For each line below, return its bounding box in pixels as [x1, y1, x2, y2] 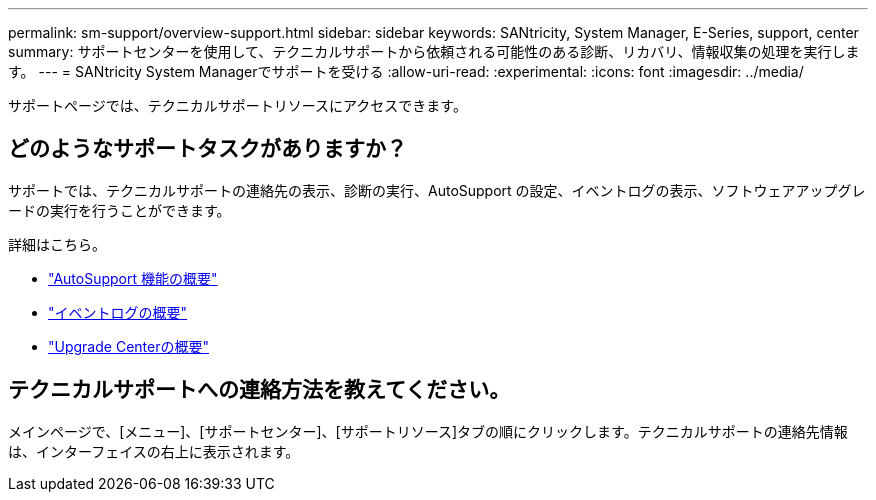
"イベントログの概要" [48, 303, 188, 321]
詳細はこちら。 [8, 235, 106, 253]
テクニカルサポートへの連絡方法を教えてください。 [8, 377, 511, 403]
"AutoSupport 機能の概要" [48, 269, 218, 287]
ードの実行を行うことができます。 [8, 201, 231, 219]
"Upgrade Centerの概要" [48, 337, 209, 355]
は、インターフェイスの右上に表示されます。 [8, 442, 300, 460]
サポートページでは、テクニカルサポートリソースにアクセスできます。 [8, 97, 467, 114]
